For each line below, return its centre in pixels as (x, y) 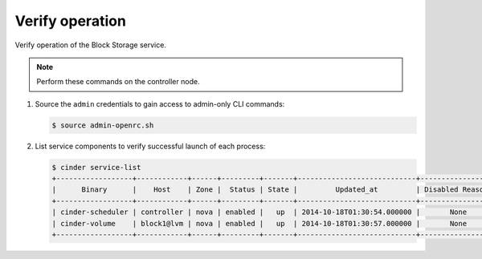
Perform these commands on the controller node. (118, 82)
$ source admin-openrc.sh (103, 125)
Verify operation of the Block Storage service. (90, 45)
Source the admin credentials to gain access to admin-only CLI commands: (160, 103)
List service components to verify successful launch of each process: (150, 146)
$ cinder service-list (96, 167)
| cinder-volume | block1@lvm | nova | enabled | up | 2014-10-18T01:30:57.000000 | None (259, 223)
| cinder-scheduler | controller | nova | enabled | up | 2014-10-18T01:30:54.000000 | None (259, 212)
